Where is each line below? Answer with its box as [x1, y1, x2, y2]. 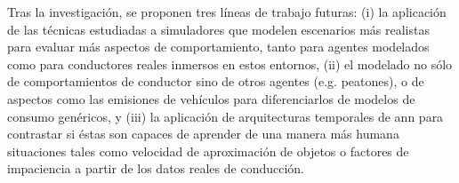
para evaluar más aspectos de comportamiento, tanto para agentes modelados [7, 37, 430, 56]
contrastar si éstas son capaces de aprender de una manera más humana [7, 124, 399, 143]
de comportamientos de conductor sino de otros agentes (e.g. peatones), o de [7, 72, 424, 91]
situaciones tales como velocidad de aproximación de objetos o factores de [7, 141, 409, 160]
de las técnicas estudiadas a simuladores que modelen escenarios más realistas [7, 20, 430, 38]
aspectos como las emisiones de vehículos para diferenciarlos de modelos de [7, 89, 415, 107]
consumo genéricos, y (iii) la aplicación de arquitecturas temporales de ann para [7, 107, 444, 125]
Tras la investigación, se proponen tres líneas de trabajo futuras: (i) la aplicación [7, 3, 447, 20]
